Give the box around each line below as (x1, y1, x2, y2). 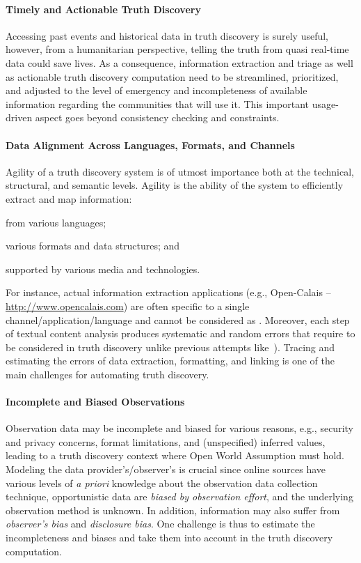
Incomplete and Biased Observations (6, 394, 185, 409)
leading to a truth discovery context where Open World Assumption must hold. (6, 448, 344, 463)
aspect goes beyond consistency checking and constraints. (35, 110, 280, 125)
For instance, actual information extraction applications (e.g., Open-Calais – (6, 285, 331, 300)
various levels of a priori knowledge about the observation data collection (6, 475, 318, 490)
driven (6, 110, 33, 125)
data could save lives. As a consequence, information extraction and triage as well (6, 55, 353, 70)
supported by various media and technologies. (6, 261, 200, 276)
